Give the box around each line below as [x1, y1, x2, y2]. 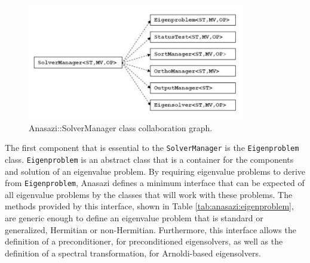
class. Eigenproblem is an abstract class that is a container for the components [5, 153, 294, 165]
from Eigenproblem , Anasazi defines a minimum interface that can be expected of [5, 177, 305, 189]
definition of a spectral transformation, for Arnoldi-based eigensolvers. [5, 246, 261, 259]
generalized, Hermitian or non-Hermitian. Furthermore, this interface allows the [5, 223, 296, 236]
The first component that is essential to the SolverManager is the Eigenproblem [5, 141, 299, 154]
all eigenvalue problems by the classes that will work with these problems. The [5, 188, 293, 200]
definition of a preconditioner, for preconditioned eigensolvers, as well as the [5, 235, 283, 247]
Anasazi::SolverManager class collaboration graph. [29, 121, 213, 134]
